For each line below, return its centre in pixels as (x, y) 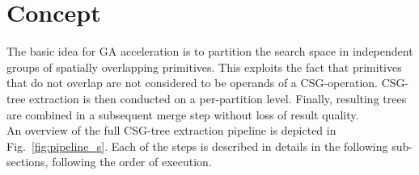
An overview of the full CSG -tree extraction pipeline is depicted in (171, 130)
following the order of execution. (132, 162)
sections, (28, 162)
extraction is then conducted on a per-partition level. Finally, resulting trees (218, 98)
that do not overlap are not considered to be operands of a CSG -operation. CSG (206, 83)
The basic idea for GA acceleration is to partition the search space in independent (210, 51)
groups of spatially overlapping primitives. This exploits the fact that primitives (204, 67)
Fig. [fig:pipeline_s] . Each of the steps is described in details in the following (197, 146)
